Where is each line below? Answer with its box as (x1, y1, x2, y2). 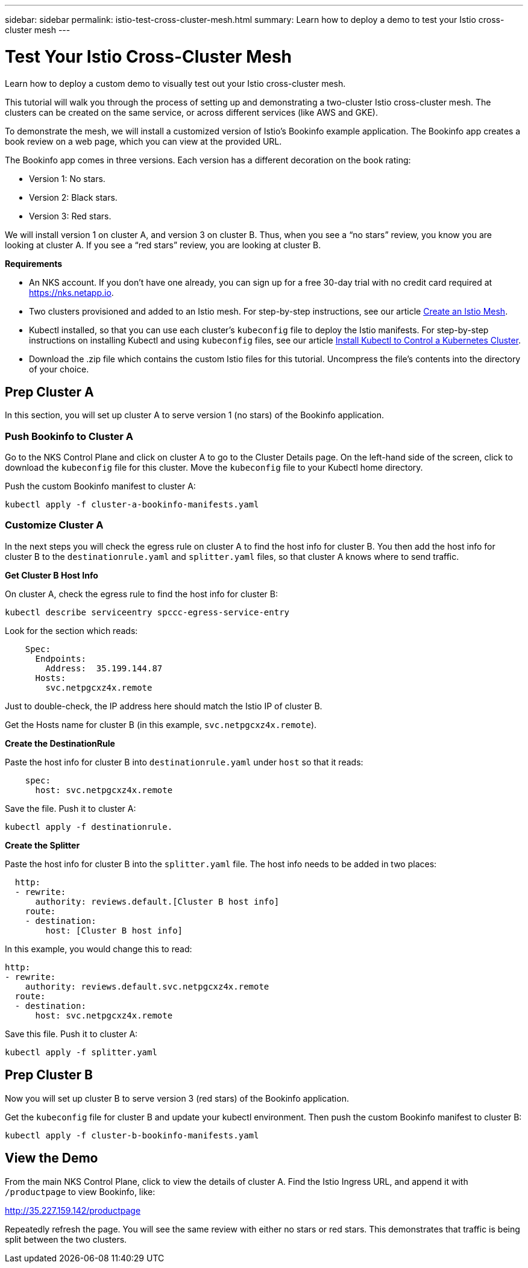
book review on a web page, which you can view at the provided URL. (5, 136, 282, 146)
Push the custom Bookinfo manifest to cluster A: (5, 481, 196, 492)
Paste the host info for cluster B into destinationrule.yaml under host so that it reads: (5, 756, 363, 767)
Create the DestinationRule (5, 738, 115, 749)
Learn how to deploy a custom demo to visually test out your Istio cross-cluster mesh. (5, 78, 346, 89)
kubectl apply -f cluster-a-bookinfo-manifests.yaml (5, 500, 259, 510)
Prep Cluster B (5, 1067, 93, 1083)
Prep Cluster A (5, 384, 94, 400)
